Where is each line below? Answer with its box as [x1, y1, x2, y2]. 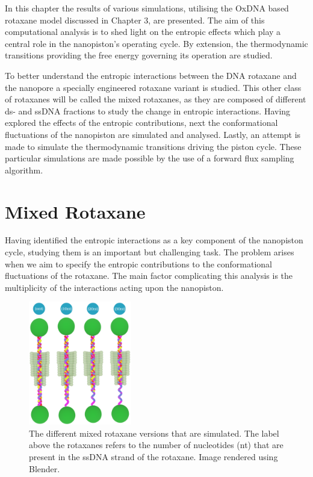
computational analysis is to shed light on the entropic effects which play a [5, 25, 281, 38]
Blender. [29, 462, 60, 475]
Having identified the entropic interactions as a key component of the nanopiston [5, 234, 303, 246]
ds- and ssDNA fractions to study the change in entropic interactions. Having [5, 104, 291, 117]
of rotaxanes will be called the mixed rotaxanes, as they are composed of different [5, 93, 306, 105]
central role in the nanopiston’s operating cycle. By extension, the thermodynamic [5, 37, 308, 49]
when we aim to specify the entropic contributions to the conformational [5, 257, 272, 270]
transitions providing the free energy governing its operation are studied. [5, 49, 273, 61]
